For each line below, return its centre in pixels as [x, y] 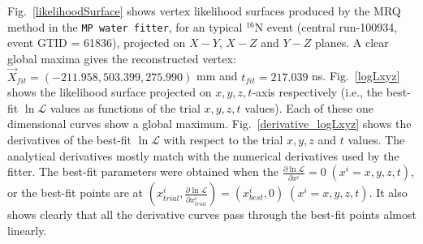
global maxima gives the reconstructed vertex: [122, 58]
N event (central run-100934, [326, 26]
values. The [376, 140]
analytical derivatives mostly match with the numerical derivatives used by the [203, 155]
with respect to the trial [223, 140]
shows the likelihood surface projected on [110, 92]
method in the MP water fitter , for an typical [125, 26]
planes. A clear [352, 43]
